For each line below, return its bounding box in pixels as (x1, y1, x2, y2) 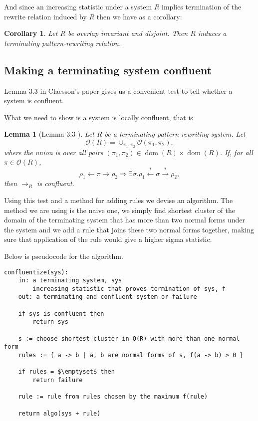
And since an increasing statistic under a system (4, 1, 152, 11)
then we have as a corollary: (96, 11, 182, 21)
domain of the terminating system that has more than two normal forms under (4, 214, 246, 225)
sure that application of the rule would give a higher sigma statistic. (4, 234, 212, 244)
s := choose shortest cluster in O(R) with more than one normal (18, 335, 240, 342)
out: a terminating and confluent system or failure (18, 293, 197, 301)
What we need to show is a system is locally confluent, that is (4, 112, 193, 122)
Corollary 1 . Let (4, 28, 58, 38)
